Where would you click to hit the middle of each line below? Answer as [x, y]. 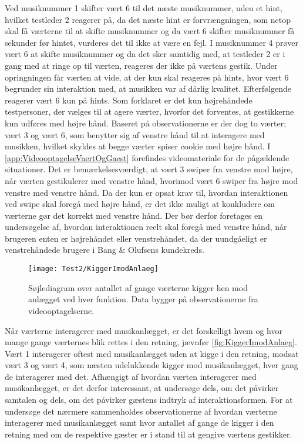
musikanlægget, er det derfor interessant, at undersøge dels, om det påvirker [142, 388]
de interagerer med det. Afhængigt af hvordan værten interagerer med [131, 376]
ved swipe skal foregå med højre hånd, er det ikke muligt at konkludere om [140, 204]
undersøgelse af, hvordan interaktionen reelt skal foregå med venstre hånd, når [146, 227]
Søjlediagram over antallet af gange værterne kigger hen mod [138, 287]
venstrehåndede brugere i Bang [60, 250]
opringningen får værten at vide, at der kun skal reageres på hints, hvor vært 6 [147, 77]
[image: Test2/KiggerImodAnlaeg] [93, 269]
